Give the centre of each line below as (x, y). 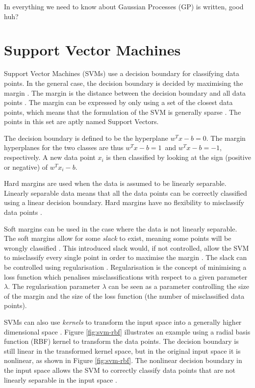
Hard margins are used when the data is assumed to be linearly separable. (115, 183)
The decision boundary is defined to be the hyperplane (86, 138)
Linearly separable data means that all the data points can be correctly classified (126, 193)
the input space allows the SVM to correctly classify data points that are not (120, 370)
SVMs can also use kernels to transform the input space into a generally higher (123, 322)
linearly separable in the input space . (61, 379)
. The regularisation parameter (54, 286)
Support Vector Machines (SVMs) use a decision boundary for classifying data (122, 73)
